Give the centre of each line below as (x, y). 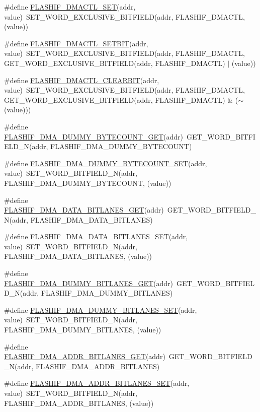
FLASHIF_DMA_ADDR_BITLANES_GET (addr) (85, 356)
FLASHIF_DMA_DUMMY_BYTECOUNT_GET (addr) (94, 136)
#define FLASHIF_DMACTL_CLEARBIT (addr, (82, 80)
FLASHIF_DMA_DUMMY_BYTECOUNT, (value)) (88, 183)
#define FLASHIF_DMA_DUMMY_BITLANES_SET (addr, (101, 310)
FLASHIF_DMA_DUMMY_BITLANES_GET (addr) (89, 283)
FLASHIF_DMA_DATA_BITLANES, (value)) (78, 256)
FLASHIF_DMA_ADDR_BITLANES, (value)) (79, 403)
